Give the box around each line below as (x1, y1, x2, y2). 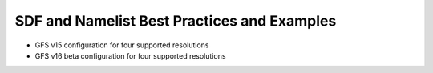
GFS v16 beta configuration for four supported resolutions (34, 51, 226, 60)
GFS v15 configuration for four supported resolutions (34, 40, 209, 50)
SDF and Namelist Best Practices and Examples (14, 12, 337, 30)
